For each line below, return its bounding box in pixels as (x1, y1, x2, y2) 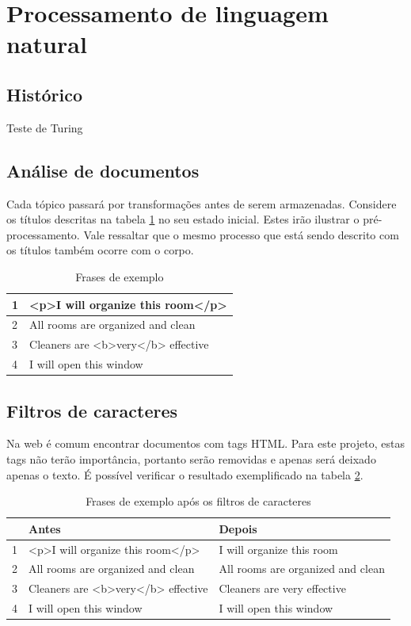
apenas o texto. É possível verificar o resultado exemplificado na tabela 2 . (6, 466, 363, 483)
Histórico (6, 82, 83, 106)
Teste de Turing (6, 119, 83, 136)
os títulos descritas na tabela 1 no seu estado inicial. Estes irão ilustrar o (6, 211, 360, 227)
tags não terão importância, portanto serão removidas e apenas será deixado (6, 450, 376, 467)
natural (6, 28, 87, 60)
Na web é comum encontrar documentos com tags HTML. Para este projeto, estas (6, 435, 405, 452)
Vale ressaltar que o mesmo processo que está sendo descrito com (83, 226, 399, 242)
